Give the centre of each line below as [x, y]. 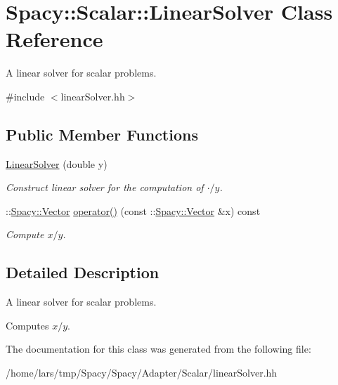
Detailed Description [83, 272]
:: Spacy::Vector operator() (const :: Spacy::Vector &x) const [133, 210]
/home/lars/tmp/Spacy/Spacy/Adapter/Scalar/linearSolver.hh [142, 373]
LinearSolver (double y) [57, 163]
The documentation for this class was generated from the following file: [158, 349]
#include [25, 96]
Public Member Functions [102, 134]
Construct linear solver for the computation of [105, 187]
